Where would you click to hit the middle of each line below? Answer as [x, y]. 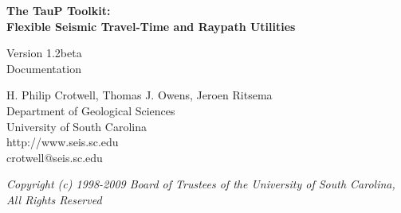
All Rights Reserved [54, 199]
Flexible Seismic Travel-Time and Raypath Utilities [151, 26]
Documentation [44, 68]
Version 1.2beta [44, 53]
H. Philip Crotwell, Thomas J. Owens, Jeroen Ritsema [140, 95]
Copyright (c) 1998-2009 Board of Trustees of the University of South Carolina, [201, 184]
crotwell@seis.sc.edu [55, 157]
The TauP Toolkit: [59, 10]
